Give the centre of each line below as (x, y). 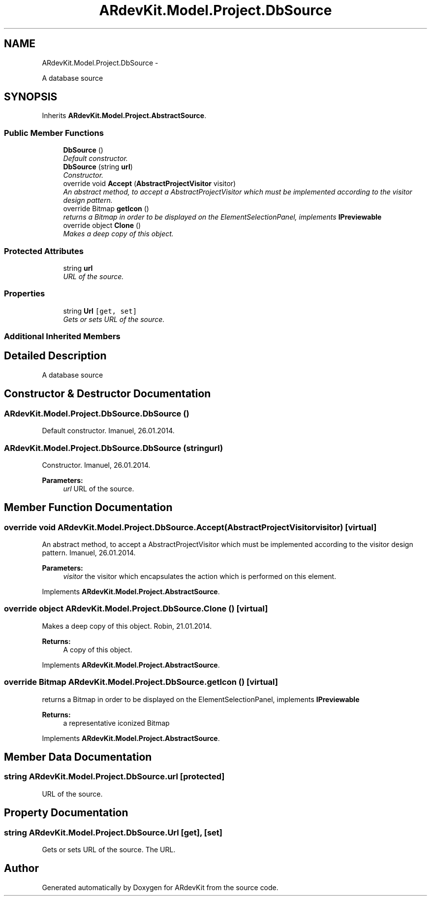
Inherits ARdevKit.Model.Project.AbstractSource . (124, 116)
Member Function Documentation (88, 508)
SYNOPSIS (31, 97)
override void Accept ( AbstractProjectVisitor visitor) (150, 184)
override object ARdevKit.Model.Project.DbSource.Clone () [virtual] (136, 609)
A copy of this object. (98, 649)
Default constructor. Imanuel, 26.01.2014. (108, 431)
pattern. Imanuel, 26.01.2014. (89, 553)
